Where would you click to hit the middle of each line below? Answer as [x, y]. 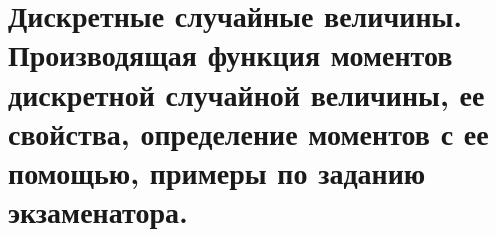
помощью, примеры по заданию [217, 171]
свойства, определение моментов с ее [248, 132]
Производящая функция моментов [230, 54]
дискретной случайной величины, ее [246, 93]
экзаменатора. [98, 211]
